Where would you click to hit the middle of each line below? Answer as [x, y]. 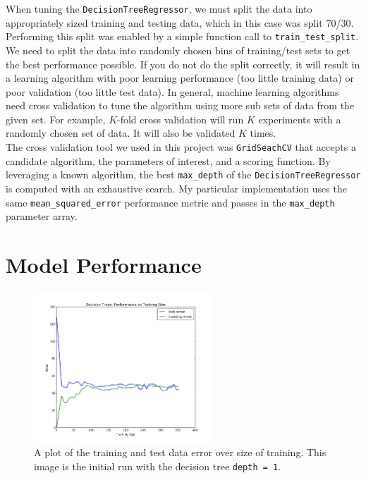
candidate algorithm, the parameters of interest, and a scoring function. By [168, 160]
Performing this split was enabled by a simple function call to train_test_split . [182, 36]
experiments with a [300, 119]
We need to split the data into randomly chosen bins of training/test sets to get [178, 50]
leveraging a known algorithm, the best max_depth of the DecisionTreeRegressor [183, 174]
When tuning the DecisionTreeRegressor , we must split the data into [159, 8]
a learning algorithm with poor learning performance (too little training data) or [180, 78]
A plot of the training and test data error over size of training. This [180, 452]
